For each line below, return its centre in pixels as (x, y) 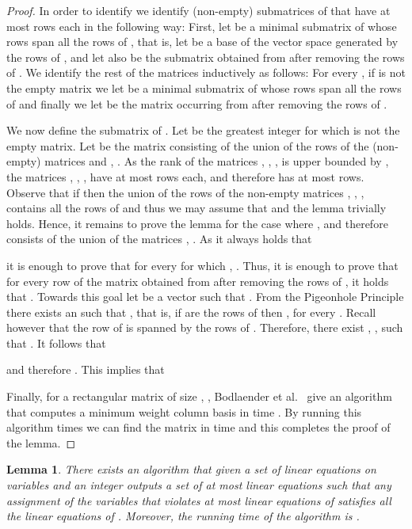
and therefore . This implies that (86, 369)
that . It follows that (56, 343)
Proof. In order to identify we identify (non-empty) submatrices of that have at (198, 10)
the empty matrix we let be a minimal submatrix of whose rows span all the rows (204, 88)
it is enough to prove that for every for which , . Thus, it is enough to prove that (202, 265)
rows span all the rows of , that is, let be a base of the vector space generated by (202, 42)
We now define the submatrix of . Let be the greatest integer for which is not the (203, 130)
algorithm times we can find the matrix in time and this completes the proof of (198, 427)
